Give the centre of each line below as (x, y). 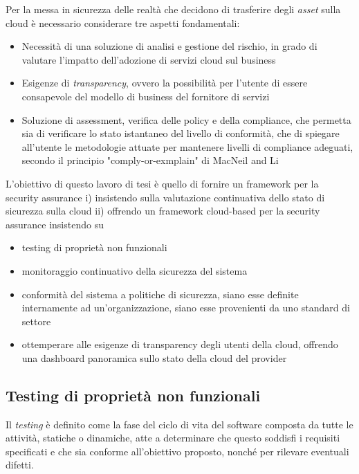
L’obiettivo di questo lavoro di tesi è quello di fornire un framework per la (162, 183)
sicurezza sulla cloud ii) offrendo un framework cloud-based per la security (163, 211)
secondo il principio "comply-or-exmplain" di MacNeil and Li (150, 160)
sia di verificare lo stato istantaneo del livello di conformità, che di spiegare (181, 133)
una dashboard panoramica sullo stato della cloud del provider (154, 357)
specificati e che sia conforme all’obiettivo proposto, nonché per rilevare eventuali (177, 451)
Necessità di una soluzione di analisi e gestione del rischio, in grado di (169, 46)
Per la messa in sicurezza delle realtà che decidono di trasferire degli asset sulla (173, 9)
